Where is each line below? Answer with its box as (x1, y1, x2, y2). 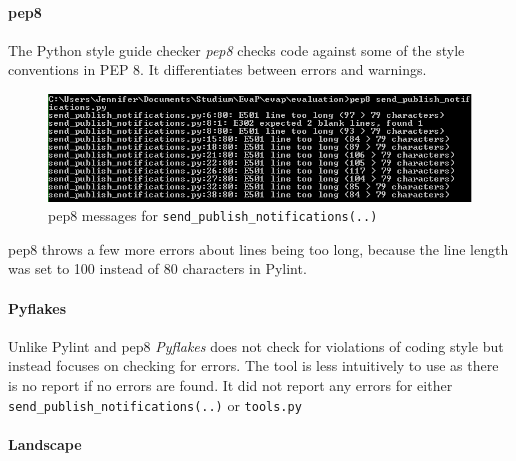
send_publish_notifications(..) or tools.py (8, 394, 302, 415)
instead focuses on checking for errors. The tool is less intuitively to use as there (8, 355, 499, 376)
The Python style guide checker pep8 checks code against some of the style (8, 39, 465, 60)
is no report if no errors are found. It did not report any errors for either (8, 375, 453, 396)
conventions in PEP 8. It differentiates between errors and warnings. (8, 59, 427, 80)
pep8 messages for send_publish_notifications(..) (48, 205, 378, 226)
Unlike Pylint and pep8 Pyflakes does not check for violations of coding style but (8, 335, 504, 356)
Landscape (8, 433, 82, 454)
